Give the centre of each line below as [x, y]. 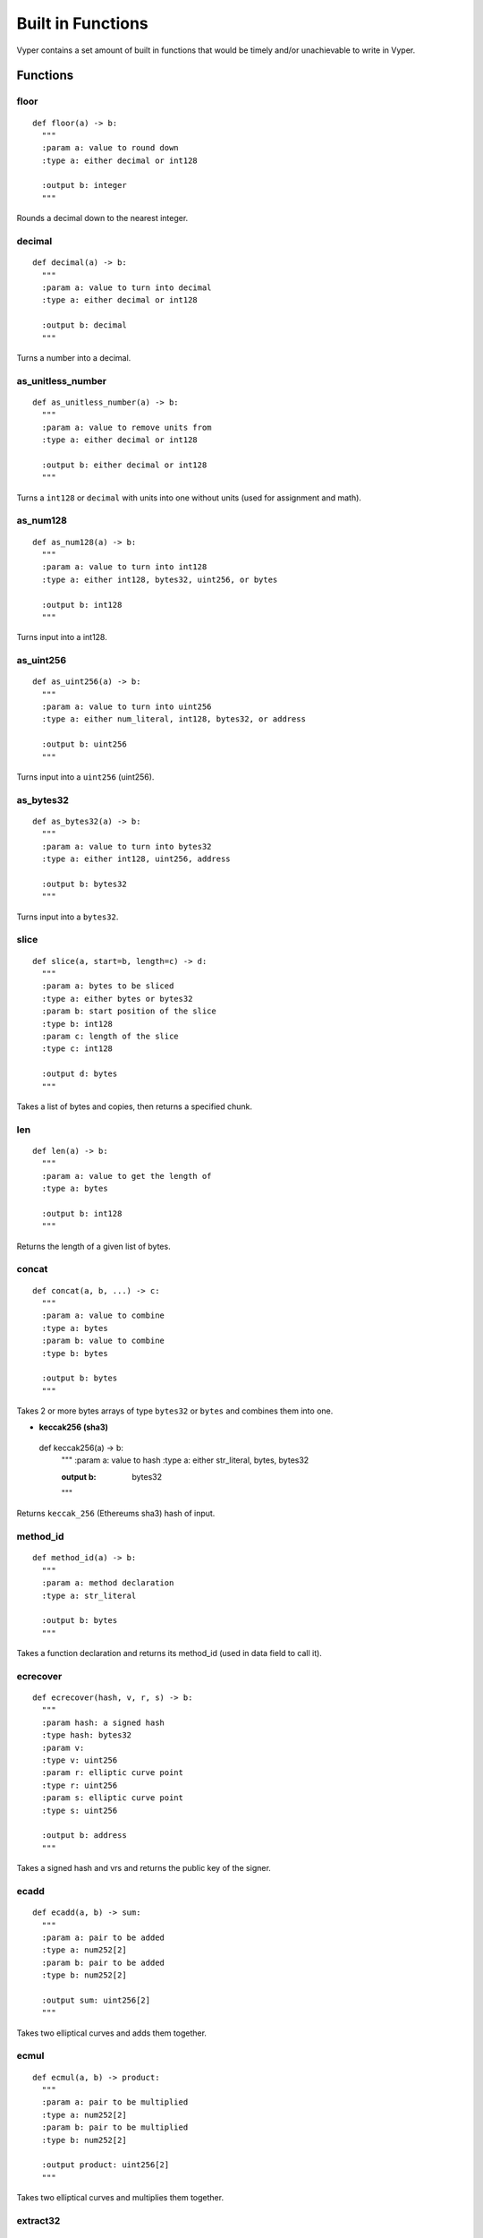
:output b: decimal [84, 325]
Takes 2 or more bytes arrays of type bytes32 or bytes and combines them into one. [175, 1411]
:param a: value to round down [110, 148]
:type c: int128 [77, 1049]
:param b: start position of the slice [129, 1011]
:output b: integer [84, 185]
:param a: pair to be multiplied [115, 2102]
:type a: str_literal [89, 1595]
